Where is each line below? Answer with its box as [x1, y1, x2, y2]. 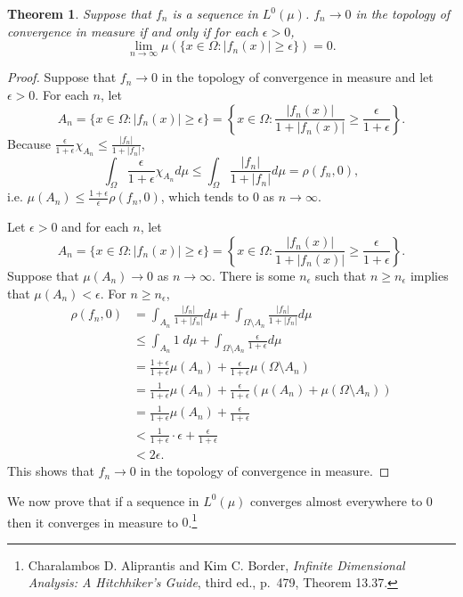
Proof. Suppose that [7, 68, 117, 86]
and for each [61, 217, 129, 236]
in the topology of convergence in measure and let [161, 68, 434, 86]
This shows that [7, 462, 94, 480]
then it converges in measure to [7, 512, 178, 531]
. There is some [212, 266, 296, 284]
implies [410, 266, 449, 284]
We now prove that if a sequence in [7, 491, 199, 510]
